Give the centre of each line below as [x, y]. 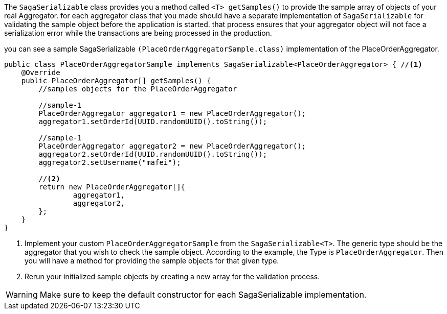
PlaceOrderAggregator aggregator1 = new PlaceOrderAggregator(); [172, 113]
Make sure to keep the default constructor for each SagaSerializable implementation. [203, 295]
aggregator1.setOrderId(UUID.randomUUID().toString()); [153, 122]
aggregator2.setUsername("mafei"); [110, 162]
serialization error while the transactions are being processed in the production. [138, 33]
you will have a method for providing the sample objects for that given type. [152, 261]
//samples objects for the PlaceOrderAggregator [138, 89]
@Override [41, 73]
